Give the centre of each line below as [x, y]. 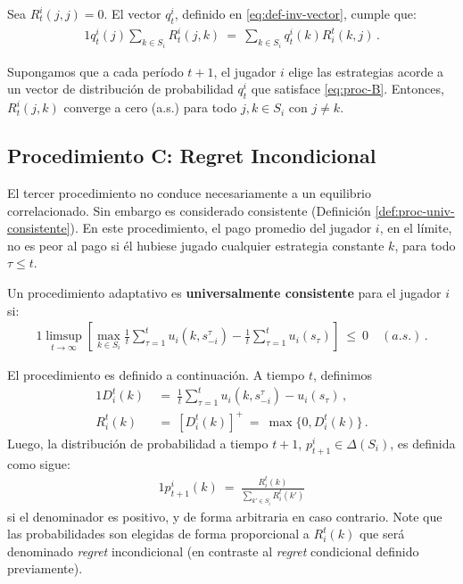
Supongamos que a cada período [95, 71]
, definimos [343, 375]
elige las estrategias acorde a [366, 71]
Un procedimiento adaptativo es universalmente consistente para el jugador [224, 292]
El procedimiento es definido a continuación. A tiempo [156, 375]
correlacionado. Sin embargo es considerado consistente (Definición [189, 210]
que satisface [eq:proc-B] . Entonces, [347, 89]
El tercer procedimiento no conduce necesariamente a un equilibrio [190, 192]
